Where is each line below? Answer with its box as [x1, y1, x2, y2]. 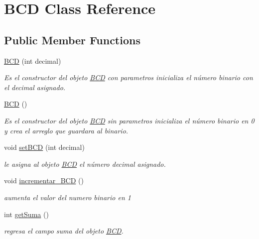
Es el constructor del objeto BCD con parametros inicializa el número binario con [4, 72, 253, 83]
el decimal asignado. [4, 82, 66, 92]
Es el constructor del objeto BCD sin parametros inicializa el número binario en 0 [4, 115, 255, 125]
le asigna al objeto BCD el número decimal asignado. [4, 158, 166, 169]
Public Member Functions [4, 32, 140, 47]
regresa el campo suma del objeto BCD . [4, 226, 124, 236]
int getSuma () [4, 209, 49, 219]
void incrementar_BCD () [4, 175, 84, 186]
